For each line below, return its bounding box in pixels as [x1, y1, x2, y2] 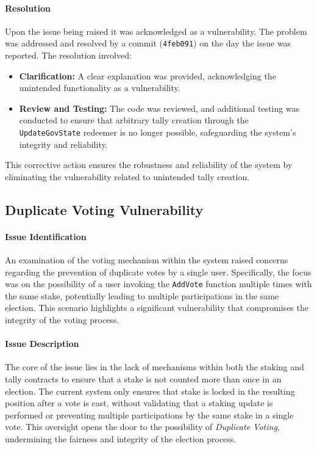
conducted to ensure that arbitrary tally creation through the [19, 114, 249, 126]
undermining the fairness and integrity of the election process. [5, 433, 237, 445]
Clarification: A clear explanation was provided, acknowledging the [19, 69, 276, 82]
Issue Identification [5, 230, 87, 243]
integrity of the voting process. [5, 313, 119, 326]
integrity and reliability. [19, 137, 108, 150]
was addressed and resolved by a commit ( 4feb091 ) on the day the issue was [5, 37, 291, 49]
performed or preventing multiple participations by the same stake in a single [5, 408, 294, 421]
